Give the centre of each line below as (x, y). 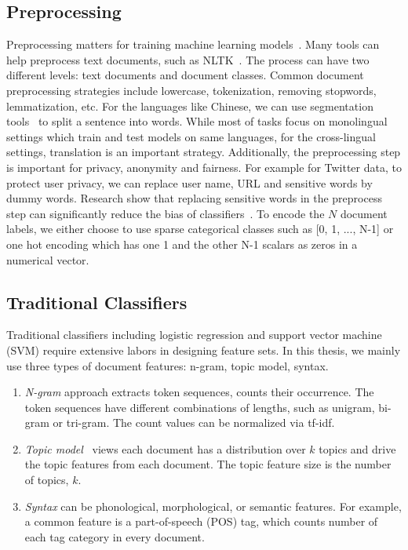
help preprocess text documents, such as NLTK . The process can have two (188, 59)
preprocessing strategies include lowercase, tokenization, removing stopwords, (191, 90)
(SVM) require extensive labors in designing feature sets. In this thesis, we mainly (204, 350)
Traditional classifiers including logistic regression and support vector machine (194, 335)
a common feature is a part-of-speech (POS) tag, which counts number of (201, 521)
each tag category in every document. (115, 536)
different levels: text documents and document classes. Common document (185, 75)
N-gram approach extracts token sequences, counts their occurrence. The (199, 392)
